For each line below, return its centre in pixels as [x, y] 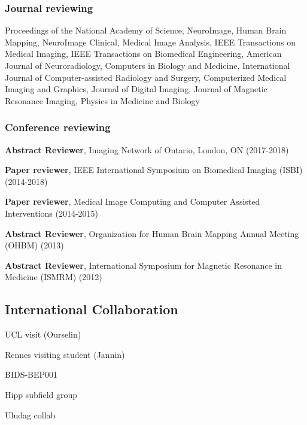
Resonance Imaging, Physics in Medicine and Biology [102, 100]
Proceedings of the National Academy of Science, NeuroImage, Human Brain [146, 30]
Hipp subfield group [41, 394]
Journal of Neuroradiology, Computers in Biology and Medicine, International [148, 65]
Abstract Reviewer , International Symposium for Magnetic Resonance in [143, 265]
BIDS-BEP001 [31, 374]
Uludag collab [30, 415]
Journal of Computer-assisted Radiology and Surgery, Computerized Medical [146, 77]
